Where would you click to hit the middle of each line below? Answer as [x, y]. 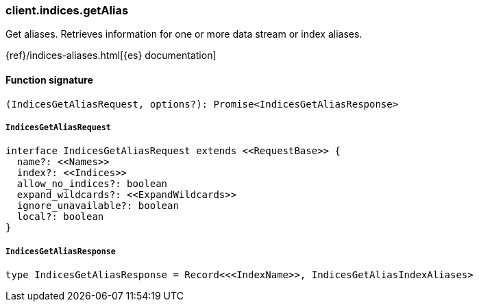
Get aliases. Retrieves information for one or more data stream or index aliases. [184, 34]
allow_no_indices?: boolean [92, 184]
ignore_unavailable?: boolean [98, 206]
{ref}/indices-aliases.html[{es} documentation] [111, 56]
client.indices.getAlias [67, 10]
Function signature [49, 79]
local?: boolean [60, 217]
